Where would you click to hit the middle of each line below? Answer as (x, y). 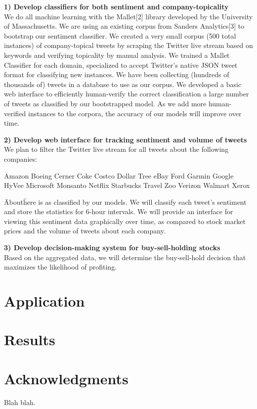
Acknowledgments (66, 378)
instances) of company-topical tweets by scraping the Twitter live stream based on (128, 45)
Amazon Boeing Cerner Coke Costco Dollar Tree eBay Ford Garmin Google (119, 175)
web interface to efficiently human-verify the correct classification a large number (127, 94)
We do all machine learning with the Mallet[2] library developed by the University (128, 16)
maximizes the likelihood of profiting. (61, 267)
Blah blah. (20, 402)
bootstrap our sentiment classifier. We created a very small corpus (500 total (120, 35)
